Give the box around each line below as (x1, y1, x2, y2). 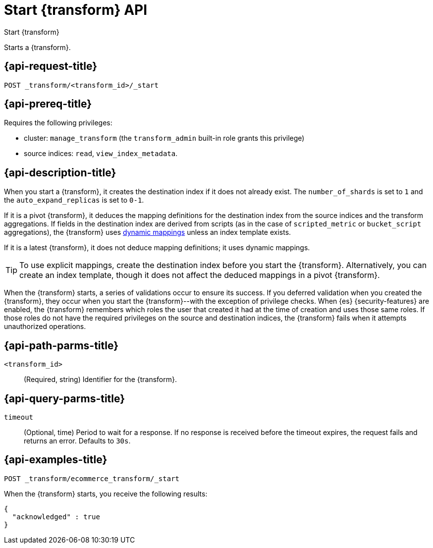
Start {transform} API (4, 1, 148, 18)
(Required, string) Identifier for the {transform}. (24, 375, 177, 384)
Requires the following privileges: (4, 118, 112, 127)
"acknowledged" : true (12, 512, 100, 521)
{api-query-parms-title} (4, 392, 125, 405)
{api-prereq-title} (4, 98, 92, 110)
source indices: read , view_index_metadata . (24, 149, 178, 158)
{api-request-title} (4, 60, 97, 73)
